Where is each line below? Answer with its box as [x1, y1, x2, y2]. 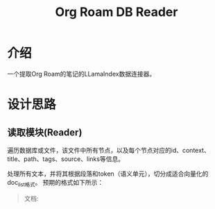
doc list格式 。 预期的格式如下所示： [7, 178, 104, 188]
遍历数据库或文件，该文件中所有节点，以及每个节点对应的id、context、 [7, 146, 210, 154]
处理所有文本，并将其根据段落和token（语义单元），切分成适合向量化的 [7, 169, 209, 178]
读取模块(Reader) [7, 126, 83, 138]
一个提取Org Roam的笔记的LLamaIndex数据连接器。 [7, 69, 156, 78]
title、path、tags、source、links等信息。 [7, 154, 125, 163]
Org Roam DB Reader [55, 4, 178, 20]
